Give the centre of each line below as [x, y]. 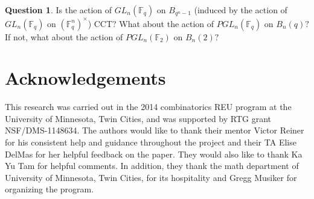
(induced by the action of [241, 10]
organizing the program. [50, 189]
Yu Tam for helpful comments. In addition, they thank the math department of [152, 166]
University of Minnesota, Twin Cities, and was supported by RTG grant [138, 118]
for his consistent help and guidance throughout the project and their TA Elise [151, 142]
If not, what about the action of [64, 36]
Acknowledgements [85, 78]
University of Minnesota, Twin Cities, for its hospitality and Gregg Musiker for [151, 177]
